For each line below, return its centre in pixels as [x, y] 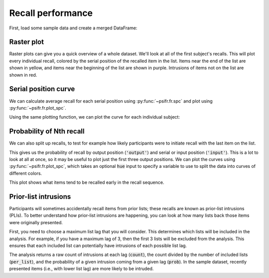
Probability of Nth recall [47, 131]
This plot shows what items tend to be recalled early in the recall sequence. [87, 182]
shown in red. [23, 75]
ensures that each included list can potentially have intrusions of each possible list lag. [98, 246]
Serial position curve [42, 89]
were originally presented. [36, 222]
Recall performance [51, 13]
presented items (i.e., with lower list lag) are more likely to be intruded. [81, 269]
